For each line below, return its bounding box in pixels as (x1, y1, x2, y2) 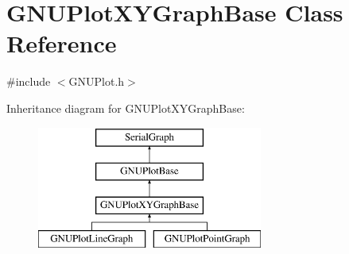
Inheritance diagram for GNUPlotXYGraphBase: (6, 99, 245, 116)
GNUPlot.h (68, 73, 125, 90)
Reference (6, 27, 117, 60)
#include (6, 73, 51, 90)
